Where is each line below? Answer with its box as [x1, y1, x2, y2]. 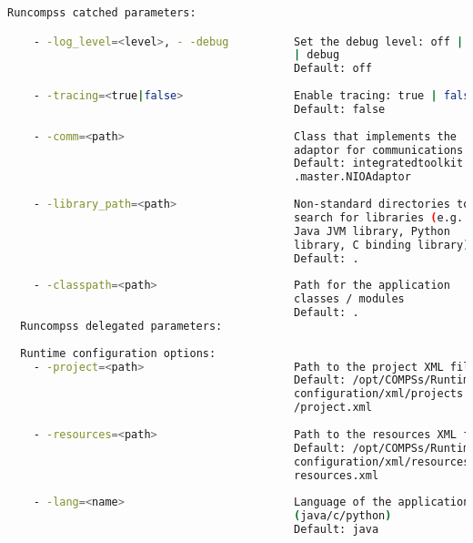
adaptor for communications [294, 143, 464, 157]
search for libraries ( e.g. [294, 210, 464, 224]
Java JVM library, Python [294, 224, 450, 238]
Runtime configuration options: [20, 346, 216, 360]
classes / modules [294, 292, 405, 306]
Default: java [294, 523, 379, 537]
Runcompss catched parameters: [7, 6, 196, 19]
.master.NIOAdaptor [294, 170, 411, 184]
